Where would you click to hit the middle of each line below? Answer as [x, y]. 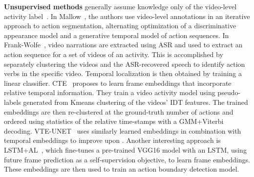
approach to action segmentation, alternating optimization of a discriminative [120, 26]
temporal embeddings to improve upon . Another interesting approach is [112, 140]
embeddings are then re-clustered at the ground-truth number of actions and [119, 111]
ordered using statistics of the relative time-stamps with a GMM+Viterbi [114, 121]
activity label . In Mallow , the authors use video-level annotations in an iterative [127, 16]
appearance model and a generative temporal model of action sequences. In [116, 35]
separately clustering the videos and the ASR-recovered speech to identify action [125, 64]
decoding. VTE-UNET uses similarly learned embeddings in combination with [123, 130]
